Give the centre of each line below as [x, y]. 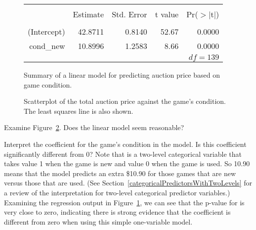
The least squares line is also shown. [79, 111]
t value [167, 14]
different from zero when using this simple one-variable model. [98, 221]
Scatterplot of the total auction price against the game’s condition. [125, 101]
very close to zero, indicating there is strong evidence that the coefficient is [117, 212]
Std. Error [129, 14]
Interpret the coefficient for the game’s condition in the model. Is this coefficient [125, 144]
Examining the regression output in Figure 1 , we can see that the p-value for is [124, 202]
